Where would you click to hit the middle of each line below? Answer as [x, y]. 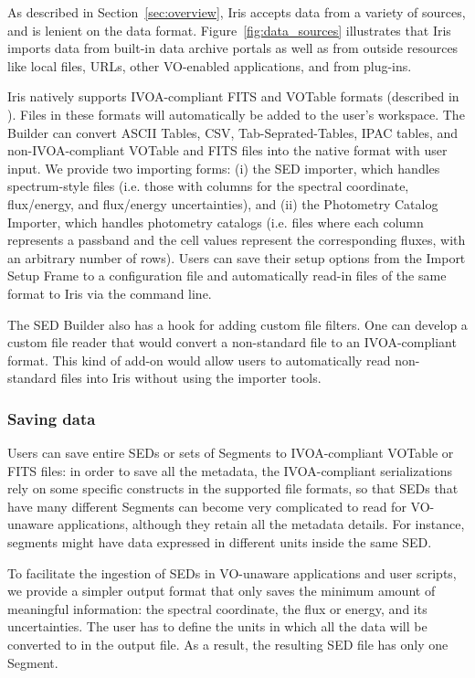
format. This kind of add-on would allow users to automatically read [199, 360]
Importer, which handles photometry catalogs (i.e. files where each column [216, 222]
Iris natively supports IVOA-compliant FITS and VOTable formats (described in [233, 96]
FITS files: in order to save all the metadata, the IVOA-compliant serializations [230, 470]
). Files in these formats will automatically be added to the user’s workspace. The [236, 114]
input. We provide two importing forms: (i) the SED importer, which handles [224, 168]
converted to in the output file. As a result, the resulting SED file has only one [228, 645]
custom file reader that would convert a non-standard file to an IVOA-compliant [232, 342]
